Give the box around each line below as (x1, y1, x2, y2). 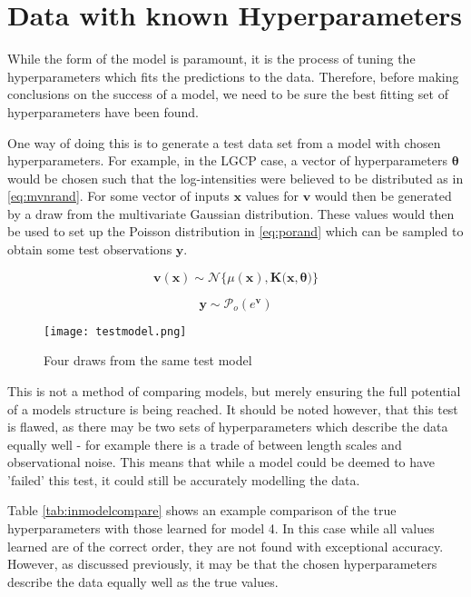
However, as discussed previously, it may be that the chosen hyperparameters (7, 554, 437, 573)
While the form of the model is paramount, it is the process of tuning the (7, 49, 416, 68)
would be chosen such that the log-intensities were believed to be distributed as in (7, 168, 464, 187)
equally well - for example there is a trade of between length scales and (7, 434, 402, 453)
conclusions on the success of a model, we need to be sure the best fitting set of (7, 85, 448, 104)
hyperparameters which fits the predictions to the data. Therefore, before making (7, 66, 459, 85)
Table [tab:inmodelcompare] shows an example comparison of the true (7, 501, 397, 520)
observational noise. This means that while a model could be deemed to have (7, 453, 435, 472)
